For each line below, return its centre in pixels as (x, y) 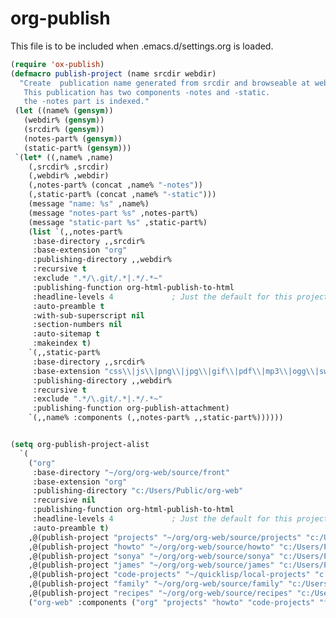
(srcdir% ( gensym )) (64, 130)
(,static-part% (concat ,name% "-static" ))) (122, 195)
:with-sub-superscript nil (88, 315)
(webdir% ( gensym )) (64, 120)
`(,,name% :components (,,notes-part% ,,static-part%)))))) (156, 418)
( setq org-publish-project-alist (80, 445)
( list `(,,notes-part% (75, 232)
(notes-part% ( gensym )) (73, 138)
